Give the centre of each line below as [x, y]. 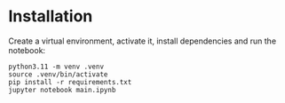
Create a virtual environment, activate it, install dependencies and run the [142, 41]
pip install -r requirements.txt [70, 82]
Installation [51, 16]
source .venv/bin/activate [58, 74]
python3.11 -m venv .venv [56, 67]
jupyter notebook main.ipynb [62, 90]
